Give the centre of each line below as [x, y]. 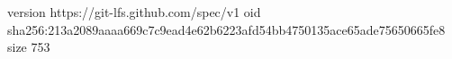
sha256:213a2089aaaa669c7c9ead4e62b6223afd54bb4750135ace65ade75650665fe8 [226, 29]
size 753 [29, 47]
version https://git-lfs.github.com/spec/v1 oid [134, 12]
